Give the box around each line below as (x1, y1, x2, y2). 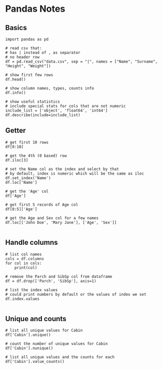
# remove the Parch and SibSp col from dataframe (5, 274, 113, 279)
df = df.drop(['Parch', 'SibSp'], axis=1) (5, 278, 96, 283)
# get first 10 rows (5, 139, 49, 145)
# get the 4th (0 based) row (5, 153, 67, 158)
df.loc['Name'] (5, 180, 38, 185)
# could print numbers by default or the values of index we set (5, 292, 146, 297)
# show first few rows (5, 72, 53, 77)
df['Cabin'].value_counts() (5, 359, 65, 364)
